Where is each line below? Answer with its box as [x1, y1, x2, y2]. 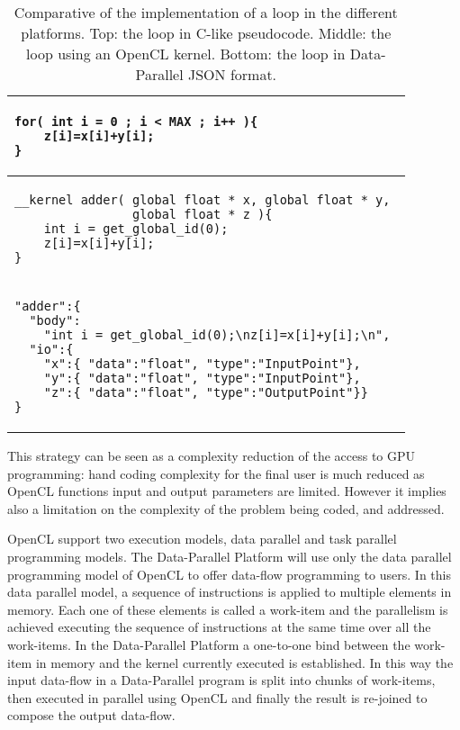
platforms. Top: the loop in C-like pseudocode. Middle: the [21, 23, 392, 43]
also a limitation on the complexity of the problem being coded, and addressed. [7, 499, 445, 518]
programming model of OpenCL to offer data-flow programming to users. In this [7, 564, 451, 583]
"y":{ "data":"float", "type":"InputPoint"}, [43, 371, 361, 385]
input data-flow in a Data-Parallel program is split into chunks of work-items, [7, 671, 436, 689]
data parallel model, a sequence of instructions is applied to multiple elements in [7, 582, 452, 601]
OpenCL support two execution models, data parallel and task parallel [7, 529, 397, 548]
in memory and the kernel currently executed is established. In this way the [35, 653, 454, 671]
